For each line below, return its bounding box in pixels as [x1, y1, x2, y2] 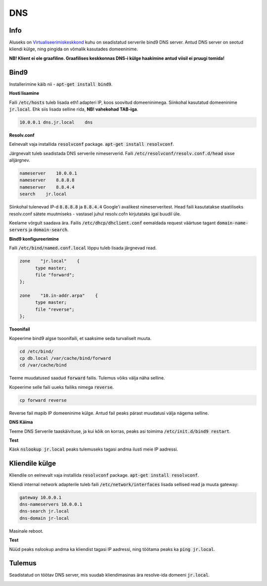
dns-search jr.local [19, 508, 69, 514]
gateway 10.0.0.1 [19, 495, 62, 500]
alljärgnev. [9, 157, 30, 163]
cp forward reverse [19, 397, 67, 403]
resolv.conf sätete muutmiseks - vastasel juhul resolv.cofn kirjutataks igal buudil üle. [9, 210, 181, 217]
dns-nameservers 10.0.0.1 [19, 502, 83, 507]
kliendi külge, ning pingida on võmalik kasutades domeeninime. [9, 46, 138, 52]
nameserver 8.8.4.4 [19, 184, 75, 190]
